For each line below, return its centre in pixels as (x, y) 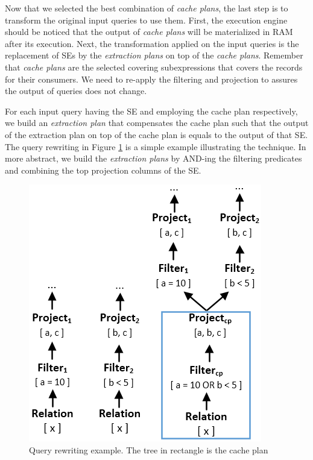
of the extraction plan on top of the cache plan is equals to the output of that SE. (156, 134)
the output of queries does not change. (76, 91)
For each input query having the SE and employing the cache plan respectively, (151, 111)
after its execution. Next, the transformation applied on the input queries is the (152, 43)
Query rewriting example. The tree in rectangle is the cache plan (149, 449)
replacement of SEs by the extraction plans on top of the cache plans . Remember (154, 55)
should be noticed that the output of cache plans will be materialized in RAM (149, 32)
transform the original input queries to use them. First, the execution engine (146, 20)
